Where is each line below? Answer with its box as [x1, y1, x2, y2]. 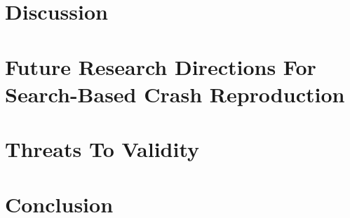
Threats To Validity [5, 135, 200, 163]
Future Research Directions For [5, 52, 316, 81]
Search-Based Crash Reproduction [5, 79, 345, 108]
